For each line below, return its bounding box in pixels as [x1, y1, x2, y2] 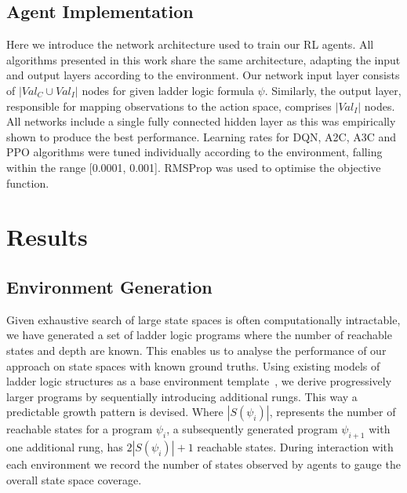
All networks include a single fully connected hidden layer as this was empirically [6, 113, 396, 130]
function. [6, 174, 49, 191]
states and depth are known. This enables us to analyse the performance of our [6, 341, 387, 358]
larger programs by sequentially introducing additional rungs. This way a [6, 388, 358, 404]
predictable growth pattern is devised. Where [6, 404, 223, 420]
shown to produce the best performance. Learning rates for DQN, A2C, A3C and [6, 128, 397, 144]
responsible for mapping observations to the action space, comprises [6, 97, 332, 114]
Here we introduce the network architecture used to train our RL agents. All [6, 36, 374, 53]
